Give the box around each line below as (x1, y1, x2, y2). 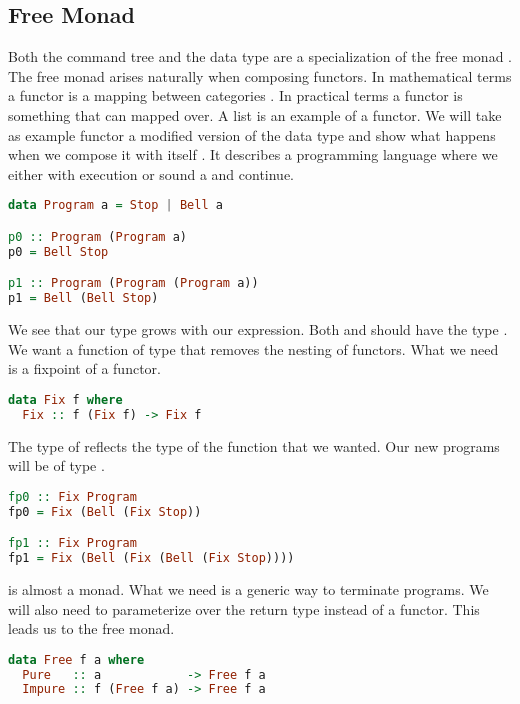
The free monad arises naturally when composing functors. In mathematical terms (8, 65, 512, 86)
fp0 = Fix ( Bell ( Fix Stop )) (8, 504, 202, 519)
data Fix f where (8, 392, 123, 407)
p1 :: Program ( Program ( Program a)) (8, 276, 259, 291)
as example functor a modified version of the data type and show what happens (8, 124, 496, 145)
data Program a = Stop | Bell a (8, 198, 223, 213)
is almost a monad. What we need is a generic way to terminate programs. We (8, 578, 489, 599)
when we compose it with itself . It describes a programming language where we (8, 144, 498, 165)
